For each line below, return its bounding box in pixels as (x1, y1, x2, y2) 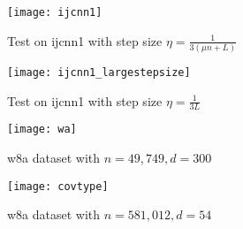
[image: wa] (7, 123, 77, 136)
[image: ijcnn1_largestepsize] (7, 65, 191, 79)
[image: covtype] (7, 179, 109, 193)
